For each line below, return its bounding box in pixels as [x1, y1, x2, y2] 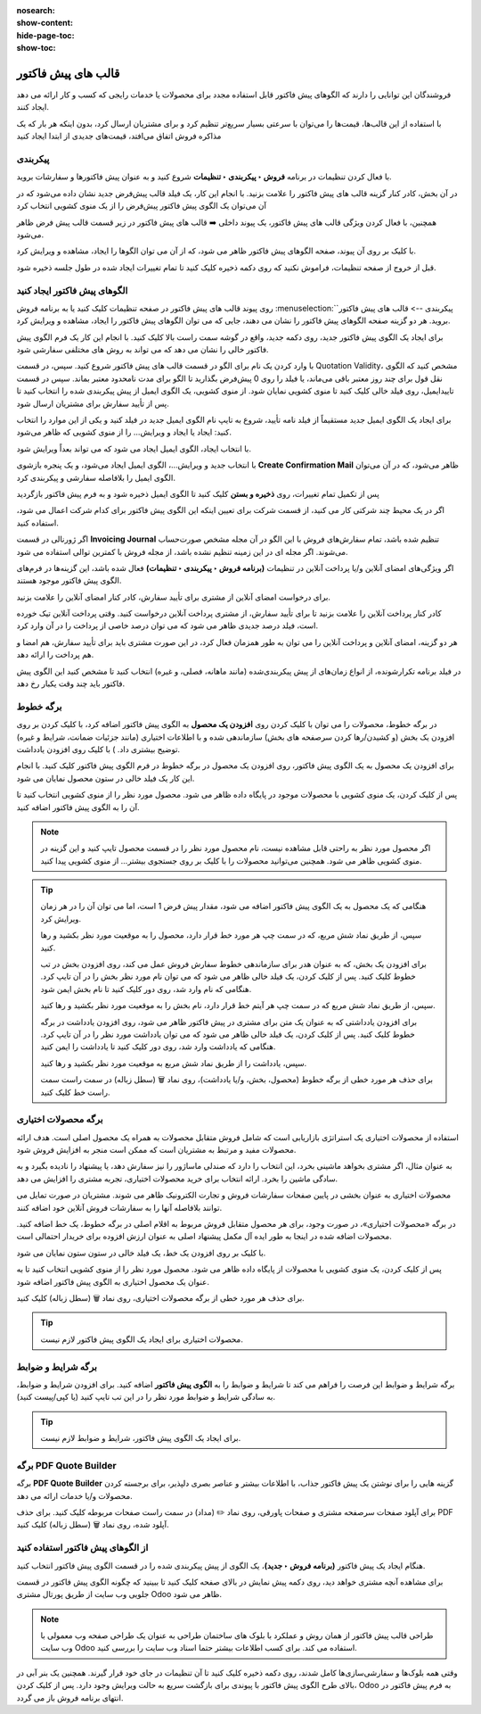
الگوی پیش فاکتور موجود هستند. [16, 575, 122, 586]
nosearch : [16, 5, 55, 15]
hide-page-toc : [16, 29, 75, 40]
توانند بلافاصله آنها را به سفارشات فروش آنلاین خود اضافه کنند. [16, 1202, 223, 1213]
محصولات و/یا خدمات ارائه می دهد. [16, 1490, 133, 1501]
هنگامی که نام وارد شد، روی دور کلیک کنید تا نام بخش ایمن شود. [40, 983, 252, 994]
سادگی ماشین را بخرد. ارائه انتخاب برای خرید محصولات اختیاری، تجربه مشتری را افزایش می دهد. [16, 1173, 338, 1184]
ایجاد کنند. [16, 102, 49, 112]
